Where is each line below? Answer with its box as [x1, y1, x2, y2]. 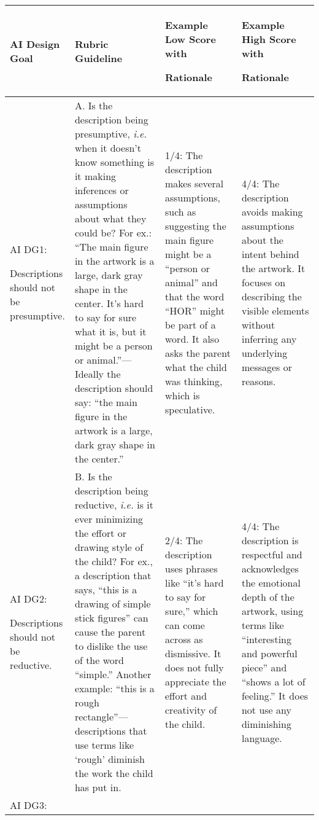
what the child [165, 359, 227, 374]
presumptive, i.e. [74, 127, 147, 141]
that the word [165, 289, 225, 303]
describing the [241, 289, 302, 303]
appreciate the [165, 674, 226, 689]
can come [165, 617, 205, 632]
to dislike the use [74, 639, 148, 653]
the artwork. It [241, 260, 306, 275]
